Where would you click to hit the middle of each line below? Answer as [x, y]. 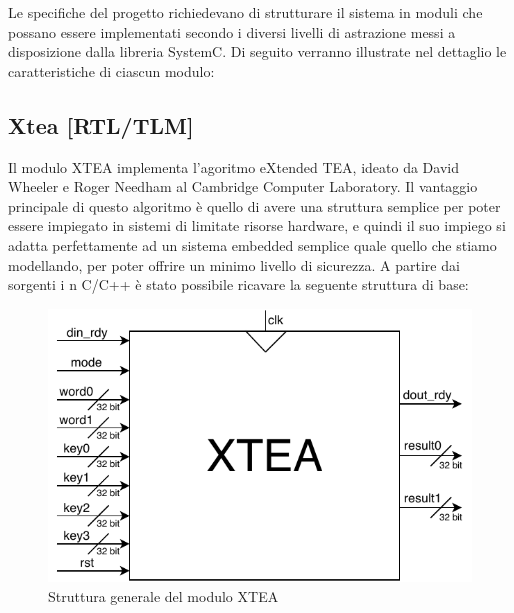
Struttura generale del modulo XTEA [163, 595]
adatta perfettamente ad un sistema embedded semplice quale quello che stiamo [252, 244]
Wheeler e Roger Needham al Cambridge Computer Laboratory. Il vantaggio [243, 186]
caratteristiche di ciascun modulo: [111, 70]
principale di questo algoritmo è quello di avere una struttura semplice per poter [254, 205]
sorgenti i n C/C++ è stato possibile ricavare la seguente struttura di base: [238, 284]
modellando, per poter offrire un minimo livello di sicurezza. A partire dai [234, 264]
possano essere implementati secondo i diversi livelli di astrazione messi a [232, 31]
